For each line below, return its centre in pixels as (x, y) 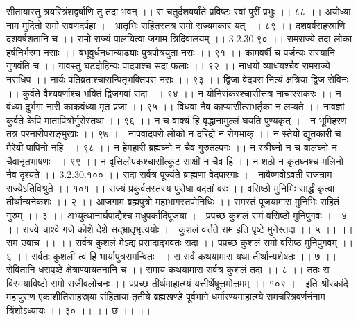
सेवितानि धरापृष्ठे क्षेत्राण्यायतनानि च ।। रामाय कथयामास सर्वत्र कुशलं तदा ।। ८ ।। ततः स (168, 269)
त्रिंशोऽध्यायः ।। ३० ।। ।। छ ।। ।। (79, 310)
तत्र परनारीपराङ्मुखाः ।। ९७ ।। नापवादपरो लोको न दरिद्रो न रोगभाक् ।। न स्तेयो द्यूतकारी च (174, 133)
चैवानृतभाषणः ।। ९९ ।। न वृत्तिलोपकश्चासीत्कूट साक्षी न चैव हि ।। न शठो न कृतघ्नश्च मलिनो (175, 160)
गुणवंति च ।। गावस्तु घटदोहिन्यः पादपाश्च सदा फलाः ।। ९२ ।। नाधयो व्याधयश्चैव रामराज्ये (168, 66)
